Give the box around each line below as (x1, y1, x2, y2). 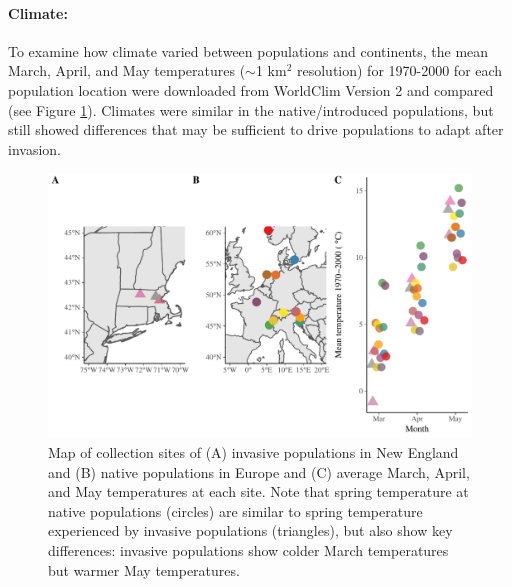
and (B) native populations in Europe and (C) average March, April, (48, 461, 470, 482)
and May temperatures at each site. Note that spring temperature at (48, 481, 469, 502)
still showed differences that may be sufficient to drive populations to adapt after (8, 119, 504, 140)
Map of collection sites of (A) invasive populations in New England (48, 441, 459, 462)
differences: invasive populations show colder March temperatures (48, 539, 449, 560)
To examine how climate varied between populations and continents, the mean (8, 40, 489, 61)
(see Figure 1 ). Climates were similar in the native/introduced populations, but (8, 99, 494, 120)
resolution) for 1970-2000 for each (296, 60, 503, 81)
